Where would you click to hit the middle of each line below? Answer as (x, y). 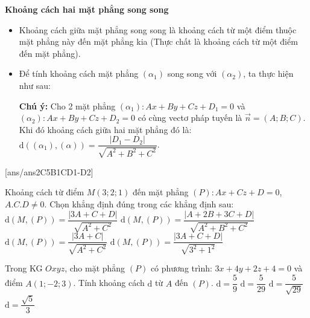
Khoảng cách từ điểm (45, 192)
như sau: (35, 85)
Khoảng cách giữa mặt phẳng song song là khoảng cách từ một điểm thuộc (158, 29)
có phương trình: (181, 268)
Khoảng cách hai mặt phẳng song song (87, 9)
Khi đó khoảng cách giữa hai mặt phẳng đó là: (105, 129)
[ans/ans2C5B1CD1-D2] (49, 171)
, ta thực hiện (268, 73)
